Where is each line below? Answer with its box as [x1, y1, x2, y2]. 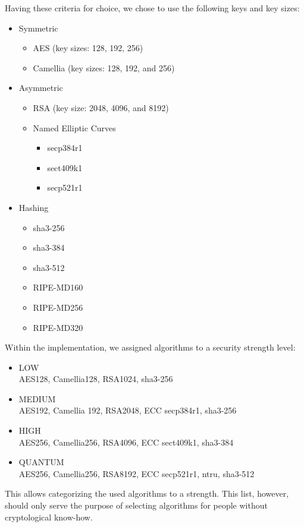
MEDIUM [18, 392, 56, 405]
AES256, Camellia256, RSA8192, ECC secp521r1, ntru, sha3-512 [18, 467, 255, 479]
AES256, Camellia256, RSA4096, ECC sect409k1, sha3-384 [18, 436, 234, 448]
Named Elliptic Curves [33, 121, 116, 134]
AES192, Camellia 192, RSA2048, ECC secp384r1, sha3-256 [18, 404, 237, 416]
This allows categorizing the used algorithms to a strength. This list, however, [5, 487, 289, 500]
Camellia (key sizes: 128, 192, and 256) [33, 61, 175, 74]
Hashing [18, 201, 49, 213]
